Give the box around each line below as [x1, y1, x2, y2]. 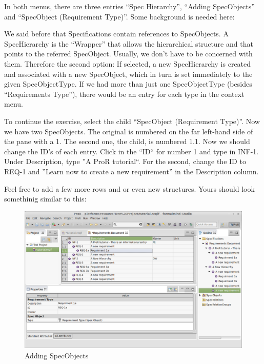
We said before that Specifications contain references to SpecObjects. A [4, 28, 229, 39]
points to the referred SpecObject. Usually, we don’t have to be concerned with [4, 48, 253, 59]
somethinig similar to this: [4, 193, 87, 204]
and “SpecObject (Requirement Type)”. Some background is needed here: [4, 11, 235, 22]
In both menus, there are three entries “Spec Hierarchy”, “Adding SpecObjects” [4, 1, 255, 11]
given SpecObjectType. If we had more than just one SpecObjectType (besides [4, 78, 252, 89]
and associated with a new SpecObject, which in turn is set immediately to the [4, 68, 253, 79]
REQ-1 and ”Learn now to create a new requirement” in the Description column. [4, 166, 259, 176]
